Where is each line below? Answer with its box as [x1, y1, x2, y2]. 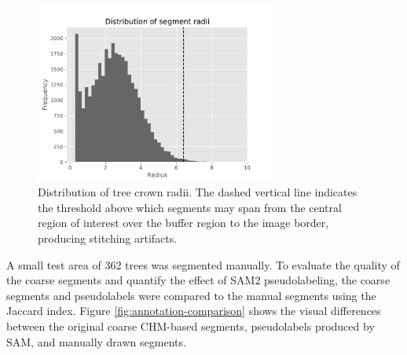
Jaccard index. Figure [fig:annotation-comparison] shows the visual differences [6, 302, 381, 319]
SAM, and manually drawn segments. [6, 333, 186, 350]
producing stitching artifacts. [38, 229, 178, 246]
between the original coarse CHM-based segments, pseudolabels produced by [6, 317, 375, 334]
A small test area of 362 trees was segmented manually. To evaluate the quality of [6, 256, 400, 273]
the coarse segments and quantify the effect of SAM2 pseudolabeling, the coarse [6, 272, 390, 288]
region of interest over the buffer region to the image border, [38, 214, 329, 231]
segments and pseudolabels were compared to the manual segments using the [6, 287, 376, 303]
